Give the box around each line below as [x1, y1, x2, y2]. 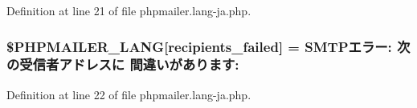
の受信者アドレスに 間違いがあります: [6, 54, 239, 74]
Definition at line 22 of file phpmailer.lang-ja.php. [6, 86, 251, 102]
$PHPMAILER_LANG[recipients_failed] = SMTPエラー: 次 [6, 36, 411, 56]
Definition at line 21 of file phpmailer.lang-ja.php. [6, 2, 251, 18]
